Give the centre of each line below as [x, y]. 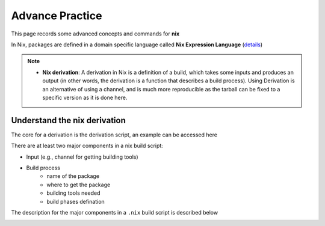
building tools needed [73, 193]
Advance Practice [57, 16]
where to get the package [79, 185]
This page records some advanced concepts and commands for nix [95, 34]
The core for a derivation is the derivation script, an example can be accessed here [114, 135]
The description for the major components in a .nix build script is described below [115, 212]
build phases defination [76, 201]
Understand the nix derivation [68, 120]
